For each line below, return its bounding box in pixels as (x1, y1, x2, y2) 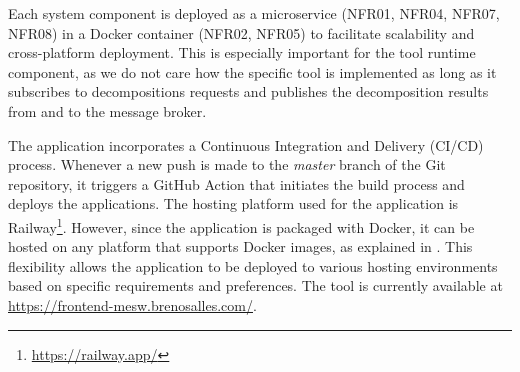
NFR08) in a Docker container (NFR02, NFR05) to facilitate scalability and (8, 22, 475, 43)
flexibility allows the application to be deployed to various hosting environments (8, 255, 498, 276)
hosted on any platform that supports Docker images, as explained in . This (8, 236, 473, 257)
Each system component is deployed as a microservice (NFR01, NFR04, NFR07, (8, 3, 500, 23)
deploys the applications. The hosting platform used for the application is (8, 193, 459, 214)
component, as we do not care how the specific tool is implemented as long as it (8, 61, 497, 82)
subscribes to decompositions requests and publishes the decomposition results (8, 81, 489, 102)
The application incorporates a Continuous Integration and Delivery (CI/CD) (8, 134, 484, 155)
